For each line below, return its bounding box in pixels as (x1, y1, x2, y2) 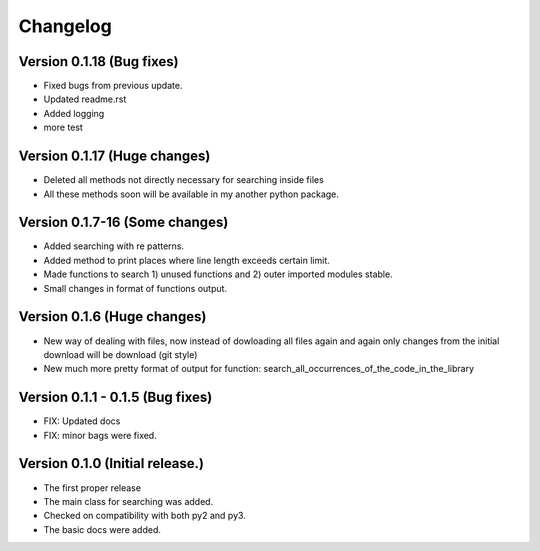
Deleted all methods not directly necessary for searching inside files (43, 174, 324, 186)
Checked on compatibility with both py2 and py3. (43, 510, 247, 522)
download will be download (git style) (43, 348, 198, 360)
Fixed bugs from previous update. (43, 80, 183, 92)
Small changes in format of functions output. (43, 282, 228, 294)
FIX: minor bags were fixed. (43, 429, 157, 441)
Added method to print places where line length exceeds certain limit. (43, 254, 330, 266)
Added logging (43, 107, 105, 119)
